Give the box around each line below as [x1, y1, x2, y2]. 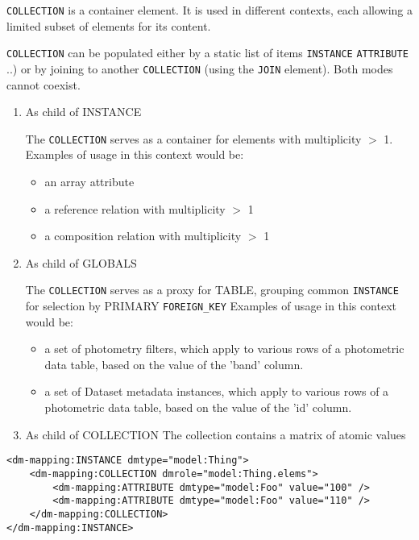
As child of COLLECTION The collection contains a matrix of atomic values [25, 426, 406, 442]
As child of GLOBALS [25, 254, 137, 271]
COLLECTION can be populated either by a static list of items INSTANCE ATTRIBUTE [6, 44, 409, 61]
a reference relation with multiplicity [44, 200, 226, 217]
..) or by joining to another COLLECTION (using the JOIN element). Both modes [6, 60, 393, 77]
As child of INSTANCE [25, 103, 142, 120]
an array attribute [44, 173, 135, 189]
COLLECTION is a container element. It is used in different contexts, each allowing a [6, 2, 413, 18]
